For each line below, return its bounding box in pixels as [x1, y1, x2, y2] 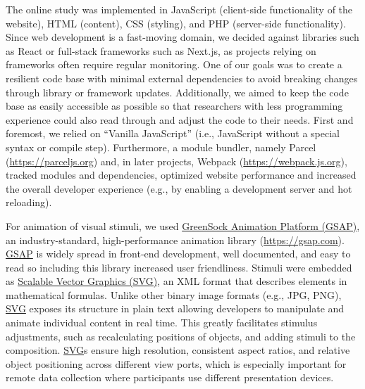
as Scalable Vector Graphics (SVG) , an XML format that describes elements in [6, 274, 347, 288]
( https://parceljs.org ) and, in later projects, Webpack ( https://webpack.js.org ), [6, 153, 347, 168]
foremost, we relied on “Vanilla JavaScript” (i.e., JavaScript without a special [6, 126, 340, 141]
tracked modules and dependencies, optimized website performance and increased [6, 167, 357, 182]
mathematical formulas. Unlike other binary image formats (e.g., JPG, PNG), [6, 287, 342, 302]
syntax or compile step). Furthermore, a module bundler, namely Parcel [6, 139, 316, 154]
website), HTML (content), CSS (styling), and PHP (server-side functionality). [6, 15, 346, 30]
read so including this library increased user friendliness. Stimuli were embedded [6, 260, 352, 274]
